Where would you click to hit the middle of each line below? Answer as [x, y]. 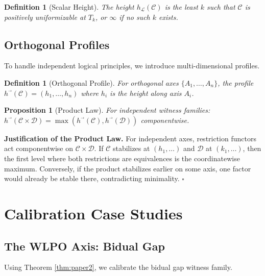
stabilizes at [131, 148]
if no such [135, 17]
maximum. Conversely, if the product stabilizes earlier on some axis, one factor [128, 168]
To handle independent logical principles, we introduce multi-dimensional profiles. [132, 66]
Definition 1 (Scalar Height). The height [69, 7]
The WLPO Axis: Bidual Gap [85, 246]
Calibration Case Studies [93, 213]
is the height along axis [146, 93]
